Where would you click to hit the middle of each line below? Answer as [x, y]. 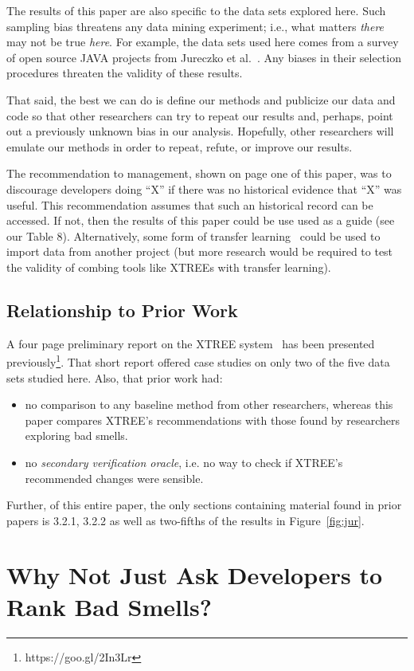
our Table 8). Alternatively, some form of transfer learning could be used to [193, 235]
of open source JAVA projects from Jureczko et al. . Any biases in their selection [204, 57]
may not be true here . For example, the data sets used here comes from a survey [203, 42]
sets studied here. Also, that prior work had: [115, 377]
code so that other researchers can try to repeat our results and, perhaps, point [200, 115]
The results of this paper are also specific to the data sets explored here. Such [196, 10]
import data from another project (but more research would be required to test [200, 251]
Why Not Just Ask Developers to [194, 575]
